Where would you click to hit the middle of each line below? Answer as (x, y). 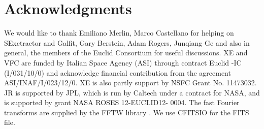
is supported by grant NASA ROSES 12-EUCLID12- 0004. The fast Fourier (122, 102)
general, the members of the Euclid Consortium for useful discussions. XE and (126, 53)
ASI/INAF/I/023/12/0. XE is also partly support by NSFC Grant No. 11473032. (130, 83)
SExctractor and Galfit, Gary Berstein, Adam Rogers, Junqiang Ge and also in (127, 42)
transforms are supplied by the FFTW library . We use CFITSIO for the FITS (127, 112)
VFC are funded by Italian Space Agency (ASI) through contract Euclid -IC (123, 62)
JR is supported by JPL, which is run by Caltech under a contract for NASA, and (132, 92)
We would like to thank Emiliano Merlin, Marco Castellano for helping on (119, 33)
